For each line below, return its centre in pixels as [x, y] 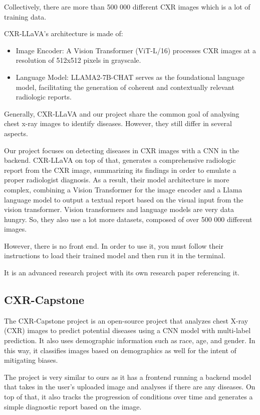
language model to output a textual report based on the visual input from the [124, 199]
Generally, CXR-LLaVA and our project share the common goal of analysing [122, 113]
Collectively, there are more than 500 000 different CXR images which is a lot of [127, 7]
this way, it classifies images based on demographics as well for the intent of [120, 350]
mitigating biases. [31, 360]
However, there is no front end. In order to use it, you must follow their [114, 245]
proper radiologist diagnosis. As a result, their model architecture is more [117, 180]
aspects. [16, 133]
